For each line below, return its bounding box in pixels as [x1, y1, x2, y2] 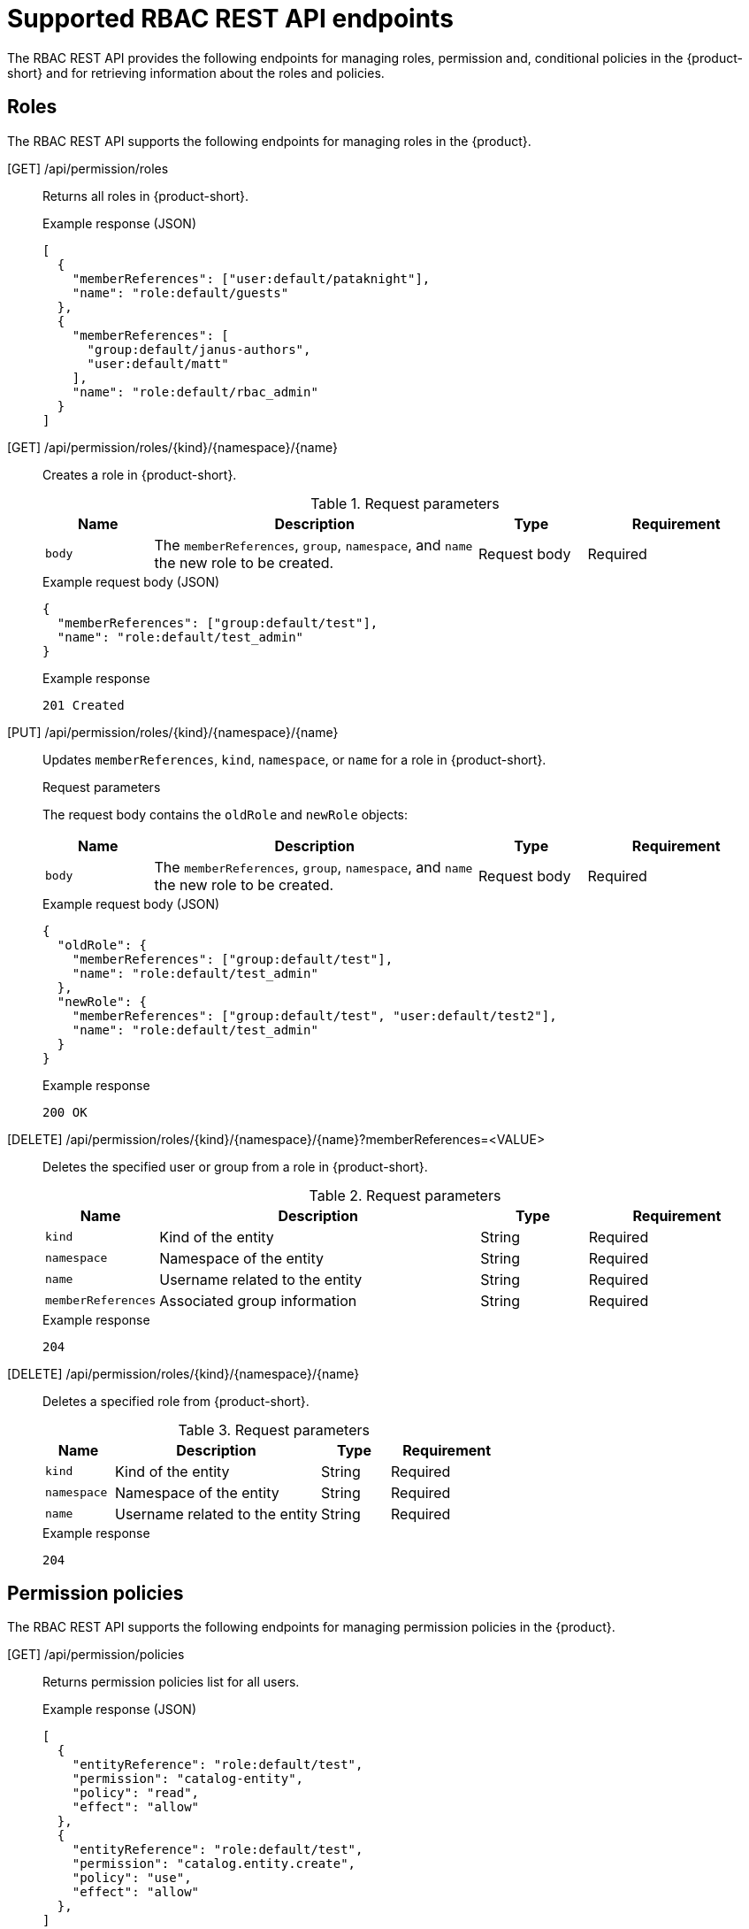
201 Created [42, 697, 125, 712]
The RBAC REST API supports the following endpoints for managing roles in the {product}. [7, 133, 531, 149]
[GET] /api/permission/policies [7, 1647, 185, 1663]
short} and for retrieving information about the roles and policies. [7, 65, 385, 81]
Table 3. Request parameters [178, 1420, 370, 1439]
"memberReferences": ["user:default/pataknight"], [72, 271, 431, 286]
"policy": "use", [72, 1871, 192, 1886]
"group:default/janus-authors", [87, 342, 311, 357]
